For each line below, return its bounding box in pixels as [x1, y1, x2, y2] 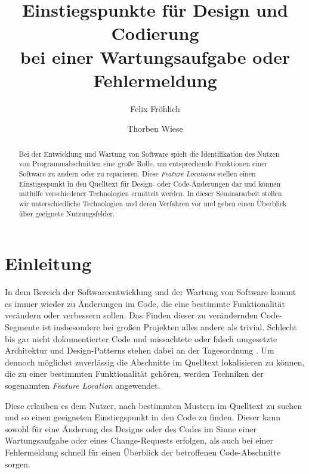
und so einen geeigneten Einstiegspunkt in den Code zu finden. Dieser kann [5, 411, 280, 423]
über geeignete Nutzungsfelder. [18, 208, 115, 218]
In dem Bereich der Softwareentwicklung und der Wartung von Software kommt [5, 286, 296, 298]
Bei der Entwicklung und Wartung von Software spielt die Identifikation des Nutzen [18, 148, 280, 159]
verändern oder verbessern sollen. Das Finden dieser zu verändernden [5, 309, 258, 321]
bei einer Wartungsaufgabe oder [20, 44, 291, 69]
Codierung [111, 21, 199, 45]
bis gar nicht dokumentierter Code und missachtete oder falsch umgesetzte [5, 332, 277, 345]
